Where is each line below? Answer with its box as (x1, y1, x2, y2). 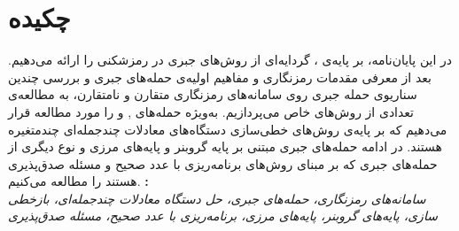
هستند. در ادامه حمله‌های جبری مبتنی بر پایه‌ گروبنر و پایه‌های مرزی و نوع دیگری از (8, 137, 442, 156)
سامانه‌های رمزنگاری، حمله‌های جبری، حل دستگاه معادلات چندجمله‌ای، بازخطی (8, 189, 426, 207)
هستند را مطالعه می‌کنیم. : (8, 172, 149, 190)
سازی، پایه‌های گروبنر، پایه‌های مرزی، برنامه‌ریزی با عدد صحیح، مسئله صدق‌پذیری (8, 206, 438, 225)
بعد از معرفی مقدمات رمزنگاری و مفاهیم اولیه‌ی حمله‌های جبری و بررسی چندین (8, 67, 432, 86)
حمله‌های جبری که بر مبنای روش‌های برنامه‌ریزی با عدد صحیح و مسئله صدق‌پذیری (8, 154, 438, 173)
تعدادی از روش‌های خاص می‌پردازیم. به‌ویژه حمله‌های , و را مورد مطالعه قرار (8, 102, 415, 120)
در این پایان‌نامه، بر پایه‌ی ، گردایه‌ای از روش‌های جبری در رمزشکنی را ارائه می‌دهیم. (8, 50, 453, 69)
